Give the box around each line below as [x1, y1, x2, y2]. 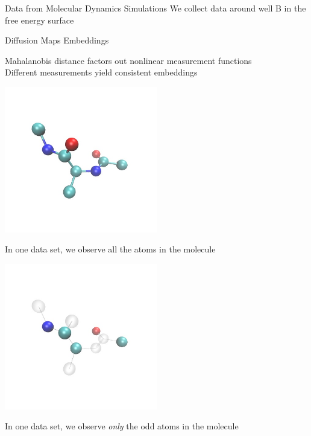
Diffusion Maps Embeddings [5, 34, 109, 46]
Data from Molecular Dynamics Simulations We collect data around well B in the [5, 2, 306, 14]
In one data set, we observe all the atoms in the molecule [5, 243, 216, 255]
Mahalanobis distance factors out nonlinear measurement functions [5, 54, 252, 66]
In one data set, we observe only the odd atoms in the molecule [5, 420, 239, 432]
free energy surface [5, 13, 74, 26]
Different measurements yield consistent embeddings [5, 66, 198, 79]
